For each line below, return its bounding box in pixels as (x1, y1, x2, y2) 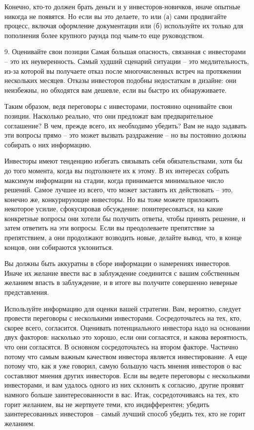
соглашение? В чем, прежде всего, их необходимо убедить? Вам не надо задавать (4, 120, 247, 130)
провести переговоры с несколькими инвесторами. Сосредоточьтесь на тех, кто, (4, 313, 241, 323)
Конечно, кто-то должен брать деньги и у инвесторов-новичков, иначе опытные (4, 1, 240, 11)
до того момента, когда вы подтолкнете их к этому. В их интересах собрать (4, 165, 229, 175)
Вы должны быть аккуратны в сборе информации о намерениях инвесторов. (4, 258, 231, 268)
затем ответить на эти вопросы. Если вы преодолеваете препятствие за (4, 223, 215, 233)
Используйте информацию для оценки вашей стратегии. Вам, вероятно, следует (4, 303, 241, 313)
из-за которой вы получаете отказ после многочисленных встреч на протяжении (4, 65, 241, 76)
